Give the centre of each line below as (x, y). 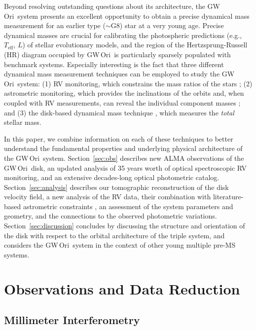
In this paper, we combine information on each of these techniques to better (119, 138)
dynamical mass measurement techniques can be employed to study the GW (119, 74)
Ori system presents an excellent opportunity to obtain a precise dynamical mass (127, 16)
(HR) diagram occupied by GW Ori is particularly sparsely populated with (117, 54)
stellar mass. (23, 122)
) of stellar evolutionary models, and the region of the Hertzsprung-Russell (135, 45)
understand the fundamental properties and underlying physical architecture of (123, 148)
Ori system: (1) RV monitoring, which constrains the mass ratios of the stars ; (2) (128, 83)
